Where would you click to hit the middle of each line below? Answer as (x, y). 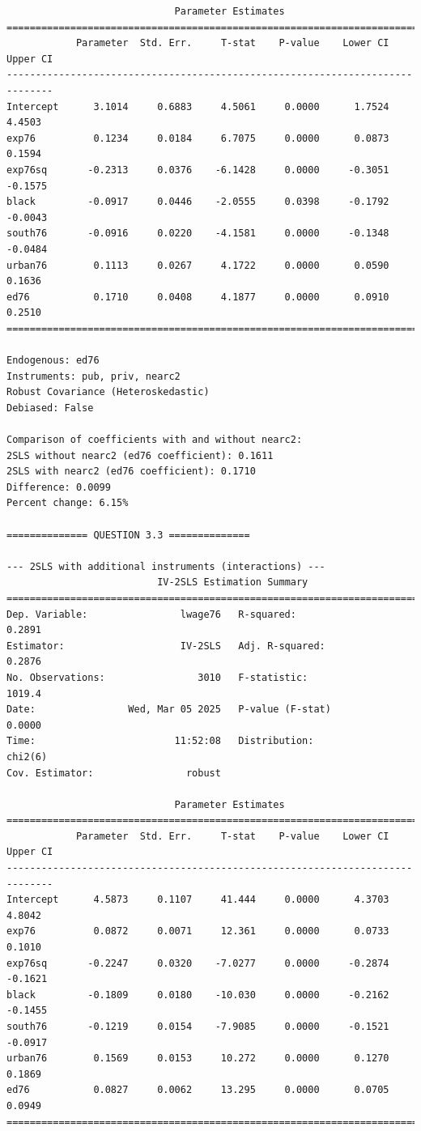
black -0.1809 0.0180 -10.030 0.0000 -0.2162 (198, 995)
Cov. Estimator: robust (114, 773)
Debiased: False (50, 408)
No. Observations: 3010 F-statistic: (157, 677)
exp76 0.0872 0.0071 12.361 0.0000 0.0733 (198, 931)
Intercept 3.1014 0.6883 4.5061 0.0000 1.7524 (198, 106)
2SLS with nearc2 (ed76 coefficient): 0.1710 (131, 472)
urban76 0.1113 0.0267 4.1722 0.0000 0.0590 (198, 265)
